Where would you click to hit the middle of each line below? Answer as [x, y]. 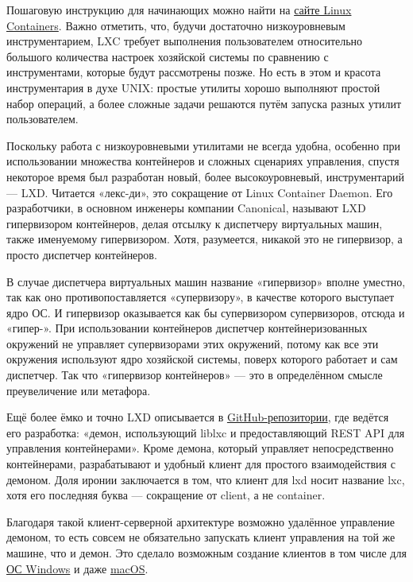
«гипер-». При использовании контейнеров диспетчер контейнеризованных [187, 328]
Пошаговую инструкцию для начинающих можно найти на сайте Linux [179, 10]
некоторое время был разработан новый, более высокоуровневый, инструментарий [206, 176]
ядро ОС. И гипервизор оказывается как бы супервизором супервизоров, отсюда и [206, 312]
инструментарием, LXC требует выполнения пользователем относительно [185, 41]
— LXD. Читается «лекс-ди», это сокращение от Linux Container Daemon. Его [200, 192]
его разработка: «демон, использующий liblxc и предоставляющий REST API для [206, 432]
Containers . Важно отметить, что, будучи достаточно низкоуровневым [176, 25]
